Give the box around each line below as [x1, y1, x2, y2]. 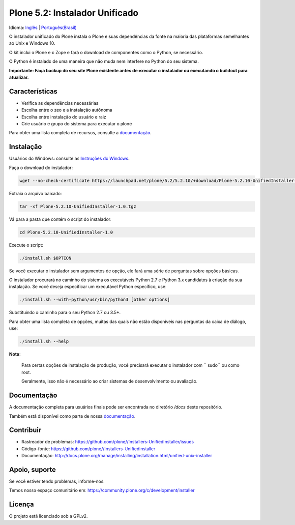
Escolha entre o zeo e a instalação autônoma [21, 107, 113, 113]
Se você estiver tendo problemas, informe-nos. [9, 478, 105, 484]
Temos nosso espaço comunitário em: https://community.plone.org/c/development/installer [9, 487, 195, 494]
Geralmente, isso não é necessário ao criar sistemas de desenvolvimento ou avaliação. [21, 379, 198, 384]
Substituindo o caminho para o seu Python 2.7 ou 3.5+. [9, 310, 121, 316]
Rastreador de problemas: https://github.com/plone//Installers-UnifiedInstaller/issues [21, 439, 194, 445]
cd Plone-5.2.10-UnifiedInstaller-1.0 [19, 229, 113, 235]
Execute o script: [9, 242, 44, 248]
